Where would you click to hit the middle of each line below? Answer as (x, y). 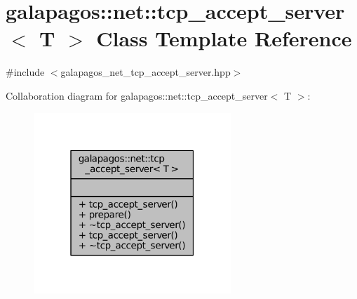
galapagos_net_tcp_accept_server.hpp (146, 72)
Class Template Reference (224, 38)
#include (25, 72)
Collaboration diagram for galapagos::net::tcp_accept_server (137, 95)
